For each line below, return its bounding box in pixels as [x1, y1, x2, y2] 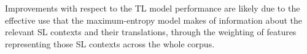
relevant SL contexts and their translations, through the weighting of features [5, 25, 297, 38]
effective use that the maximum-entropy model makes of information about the [5, 13, 302, 26]
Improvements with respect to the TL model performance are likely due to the [5, 2, 300, 14]
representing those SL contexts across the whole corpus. [5, 37, 215, 50]
